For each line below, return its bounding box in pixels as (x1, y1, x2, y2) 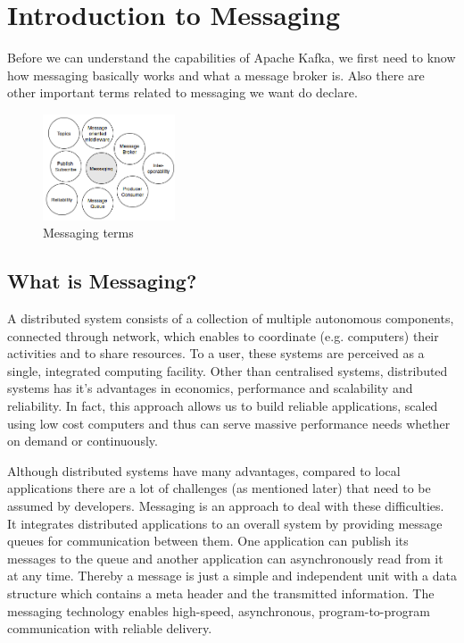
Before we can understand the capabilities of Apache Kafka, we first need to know (7, 48, 456, 67)
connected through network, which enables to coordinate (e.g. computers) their (7, 326, 439, 345)
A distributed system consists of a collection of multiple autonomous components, (7, 309, 454, 328)
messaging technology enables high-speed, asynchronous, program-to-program (7, 601, 430, 620)
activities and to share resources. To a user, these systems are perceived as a (7, 344, 425, 363)
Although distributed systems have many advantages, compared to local (7, 461, 401, 480)
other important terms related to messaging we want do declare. (7, 83, 358, 102)
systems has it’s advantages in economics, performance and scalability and (7, 379, 413, 397)
